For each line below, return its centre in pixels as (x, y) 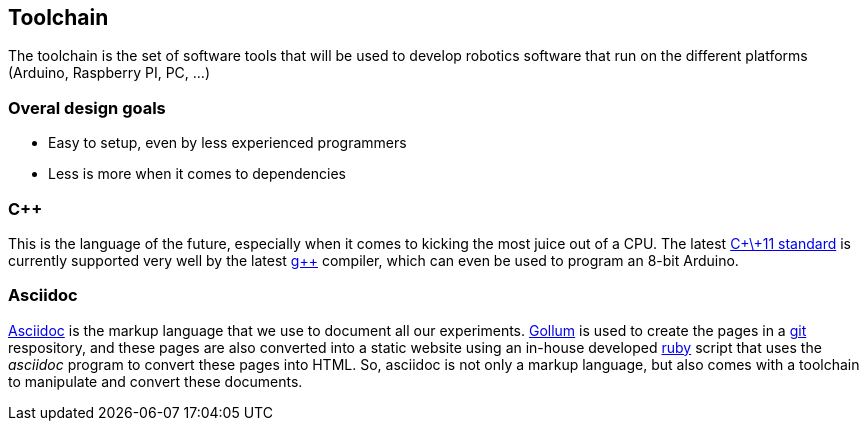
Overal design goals (87, 107)
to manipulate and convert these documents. (155, 381)
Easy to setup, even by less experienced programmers (227, 143)
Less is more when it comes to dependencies (197, 174)
